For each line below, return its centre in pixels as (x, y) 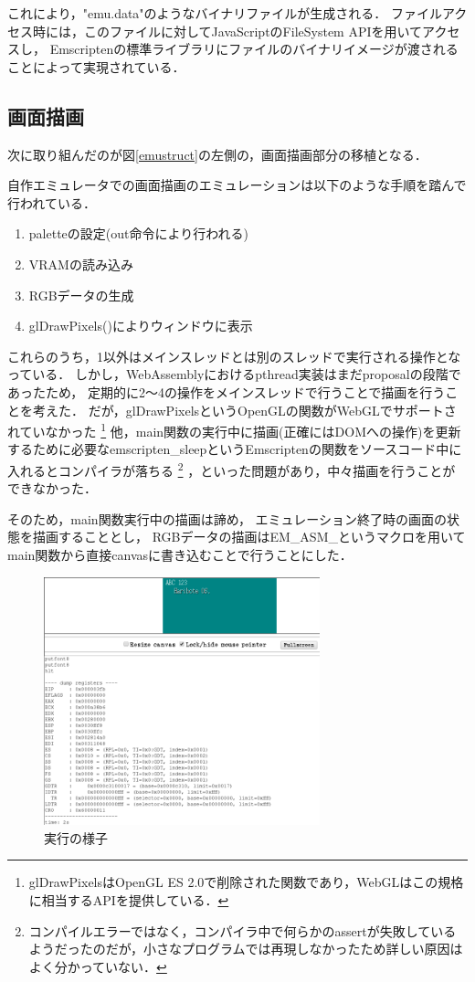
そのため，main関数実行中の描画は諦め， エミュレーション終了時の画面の (227, 518)
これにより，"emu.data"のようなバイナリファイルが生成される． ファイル (225, 13)
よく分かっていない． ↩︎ (98, 966)
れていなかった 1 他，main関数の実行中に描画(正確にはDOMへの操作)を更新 (234, 430)
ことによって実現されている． (96, 66)
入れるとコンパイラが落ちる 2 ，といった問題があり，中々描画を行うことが (232, 469)
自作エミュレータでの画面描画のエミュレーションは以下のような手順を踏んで (237, 185)
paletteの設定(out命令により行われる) (138, 233)
